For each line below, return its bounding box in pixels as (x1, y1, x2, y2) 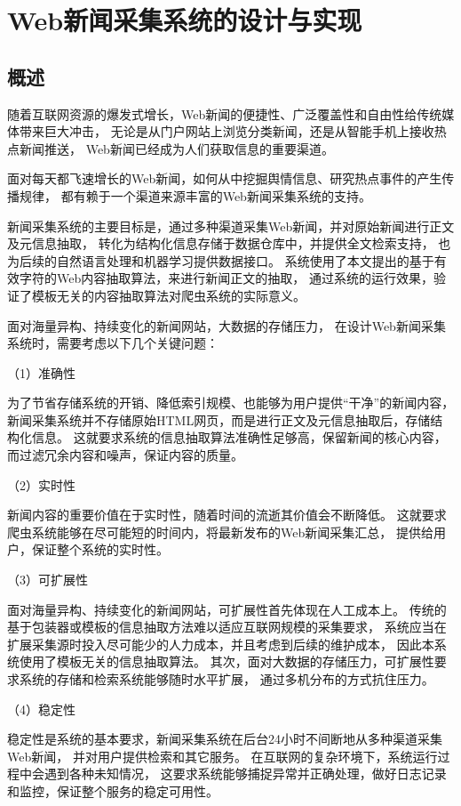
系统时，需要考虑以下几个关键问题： (7, 334, 219, 352)
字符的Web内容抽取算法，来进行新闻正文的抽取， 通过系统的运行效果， (19, 269, 433, 287)
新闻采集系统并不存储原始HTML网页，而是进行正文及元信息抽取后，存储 (7, 410, 431, 429)
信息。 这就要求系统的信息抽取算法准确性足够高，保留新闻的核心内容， (31, 428, 447, 447)
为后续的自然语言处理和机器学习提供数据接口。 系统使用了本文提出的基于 (7, 251, 434, 270)
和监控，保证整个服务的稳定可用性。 (7, 781, 219, 800)
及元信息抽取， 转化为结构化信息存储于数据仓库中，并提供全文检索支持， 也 (7, 234, 451, 253)
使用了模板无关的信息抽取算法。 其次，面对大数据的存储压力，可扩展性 (19, 652, 434, 671)
